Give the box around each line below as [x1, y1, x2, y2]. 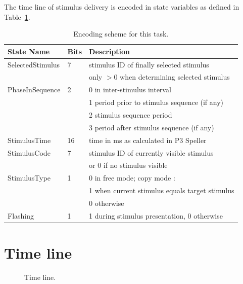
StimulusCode [8, 147, 51, 158]
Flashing [8, 210, 34, 221]
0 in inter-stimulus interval [89, 84, 171, 95]
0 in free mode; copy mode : [89, 172, 175, 183]
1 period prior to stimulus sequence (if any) [89, 97, 224, 108]
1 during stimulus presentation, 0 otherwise [89, 210, 223, 221]
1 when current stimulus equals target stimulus [89, 185, 234, 196]
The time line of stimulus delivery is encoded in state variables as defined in [4, 2, 239, 12]
